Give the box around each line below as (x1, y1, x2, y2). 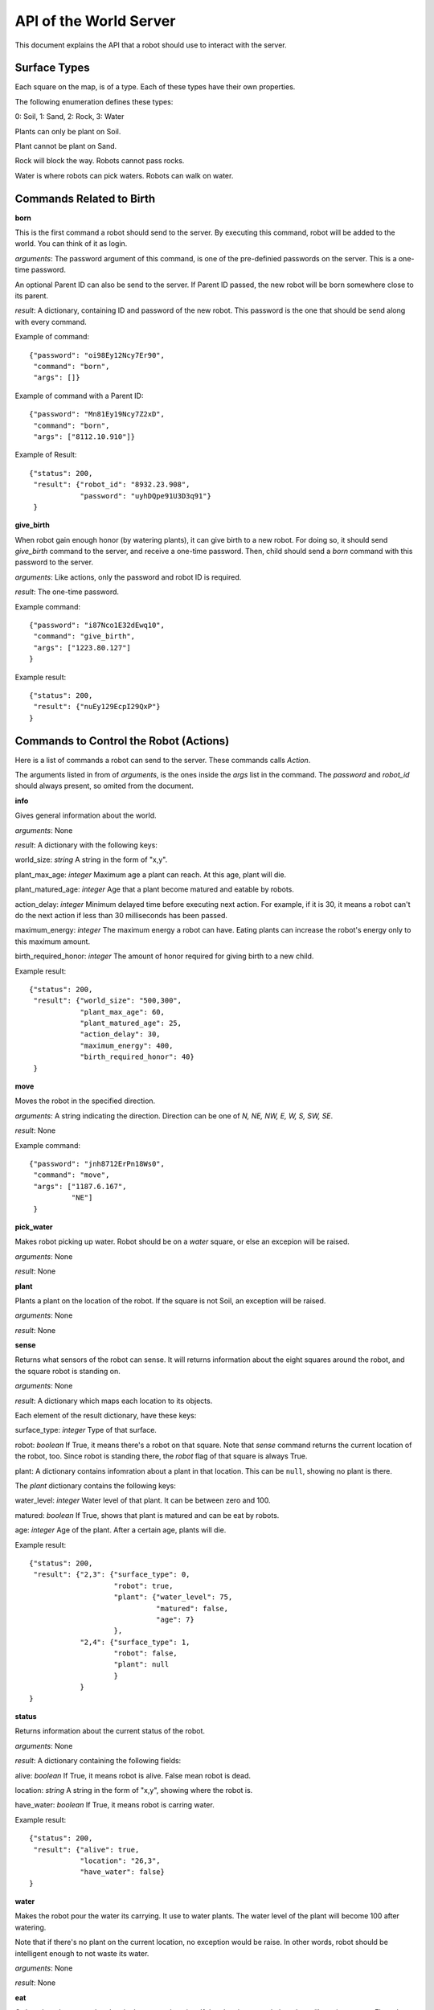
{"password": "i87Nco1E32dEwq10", (29, 621, 165, 630)
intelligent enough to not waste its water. (14, 1948, 149, 1958)
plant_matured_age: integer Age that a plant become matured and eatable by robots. (14, 884, 295, 894)
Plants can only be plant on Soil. (14, 126, 121, 136)
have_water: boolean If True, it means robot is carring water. (14, 1800, 215, 1810)
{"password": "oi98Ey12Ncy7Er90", (29, 351, 165, 359)
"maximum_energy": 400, (80, 1041, 174, 1050)
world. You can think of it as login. (14, 239, 128, 248)
